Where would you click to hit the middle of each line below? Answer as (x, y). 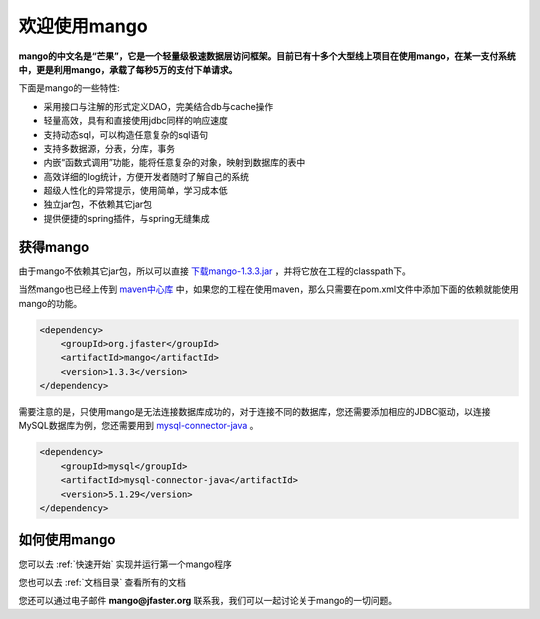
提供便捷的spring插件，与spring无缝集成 (126, 218)
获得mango (54, 246)
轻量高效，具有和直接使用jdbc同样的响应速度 (136, 121)
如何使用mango (67, 540)
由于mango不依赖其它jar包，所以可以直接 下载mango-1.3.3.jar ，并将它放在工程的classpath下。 (215, 271)
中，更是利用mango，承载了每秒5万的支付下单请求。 (128, 69)
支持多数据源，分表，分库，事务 (109, 148)
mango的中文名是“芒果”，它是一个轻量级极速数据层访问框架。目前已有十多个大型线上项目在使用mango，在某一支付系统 (267, 56)
